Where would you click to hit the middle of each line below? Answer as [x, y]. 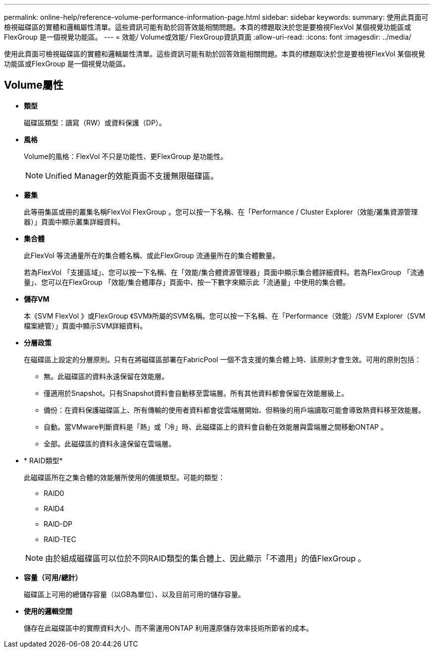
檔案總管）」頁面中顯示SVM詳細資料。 [85, 326]
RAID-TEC [60, 539]
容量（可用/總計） [53, 577]
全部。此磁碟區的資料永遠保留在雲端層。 [109, 443]
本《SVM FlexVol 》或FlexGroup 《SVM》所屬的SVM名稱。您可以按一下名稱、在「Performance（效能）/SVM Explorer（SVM [225, 316]
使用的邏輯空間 [48, 611]
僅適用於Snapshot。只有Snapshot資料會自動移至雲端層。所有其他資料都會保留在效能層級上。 [196, 393]
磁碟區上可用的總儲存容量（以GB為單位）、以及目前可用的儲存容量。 [135, 594]
